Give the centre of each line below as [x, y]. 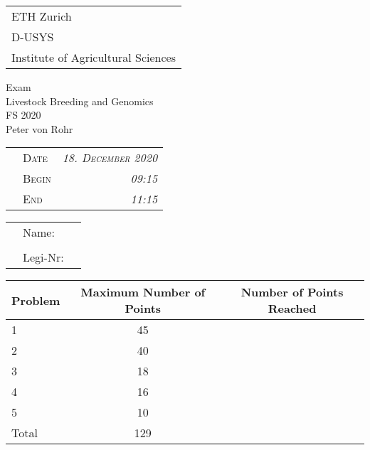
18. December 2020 [110, 158]
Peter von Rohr [39, 128]
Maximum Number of [143, 292]
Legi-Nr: [43, 257]
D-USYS [33, 37]
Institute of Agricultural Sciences [94, 57]
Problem [36, 300]
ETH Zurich [42, 16]
